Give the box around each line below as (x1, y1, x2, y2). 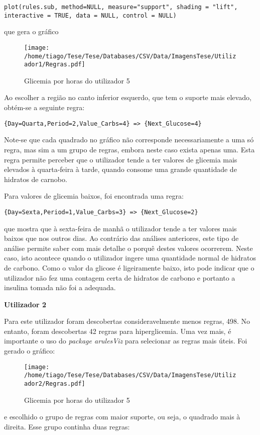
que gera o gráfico (4, 26, 59, 37)
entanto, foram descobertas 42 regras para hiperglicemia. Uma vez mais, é (4, 325, 231, 336)
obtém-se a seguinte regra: (4, 102, 85, 113)
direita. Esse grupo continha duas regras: (4, 421, 130, 431)
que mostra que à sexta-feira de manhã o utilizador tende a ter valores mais (4, 223, 237, 233)
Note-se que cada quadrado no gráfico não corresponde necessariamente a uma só (4, 134, 254, 145)
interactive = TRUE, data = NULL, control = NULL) (4, 12, 177, 19)
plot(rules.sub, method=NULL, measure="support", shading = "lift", (4, 4, 238, 11)
